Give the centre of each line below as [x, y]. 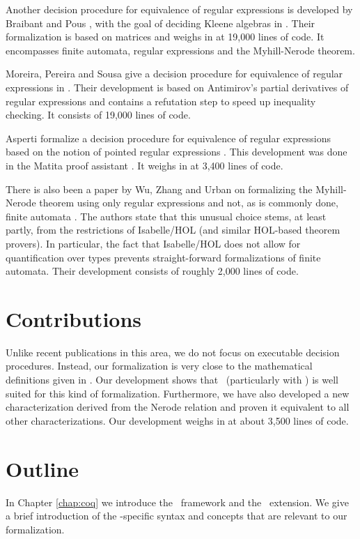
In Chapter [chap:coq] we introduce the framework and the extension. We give [177, 502]
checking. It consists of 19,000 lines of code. [98, 115]
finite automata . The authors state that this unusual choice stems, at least [166, 216]
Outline [42, 468]
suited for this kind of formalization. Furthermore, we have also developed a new [178, 393]
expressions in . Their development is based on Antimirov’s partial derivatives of [177, 87]
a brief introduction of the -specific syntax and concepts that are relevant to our [177, 516]
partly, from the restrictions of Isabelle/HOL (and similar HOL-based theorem [173, 230]
